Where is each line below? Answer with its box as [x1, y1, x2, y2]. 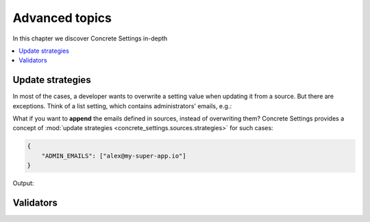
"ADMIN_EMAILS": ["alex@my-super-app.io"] [41, 151, 186, 160]
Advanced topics [12, 10, 112, 25]
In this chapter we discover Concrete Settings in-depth [12, 34, 168, 42]
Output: [12, 179, 34, 188]
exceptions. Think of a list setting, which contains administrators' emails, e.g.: [12, 101, 232, 110]
